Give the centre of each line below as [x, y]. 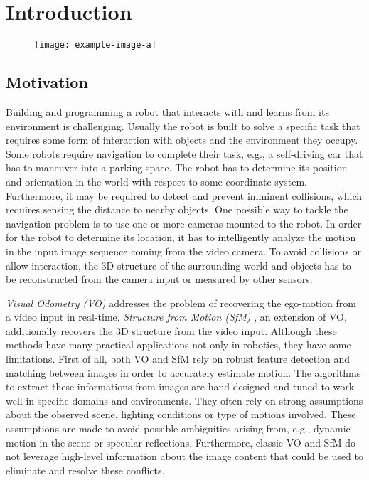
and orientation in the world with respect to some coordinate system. [156, 181]
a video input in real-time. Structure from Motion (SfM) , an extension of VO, [176, 317]
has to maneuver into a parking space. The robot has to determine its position [177, 167]
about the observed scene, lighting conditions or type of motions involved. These [181, 414]
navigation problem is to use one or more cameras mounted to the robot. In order [184, 223]
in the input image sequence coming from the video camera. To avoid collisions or [184, 251]
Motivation [47, 82]
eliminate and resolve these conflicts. [85, 470]
